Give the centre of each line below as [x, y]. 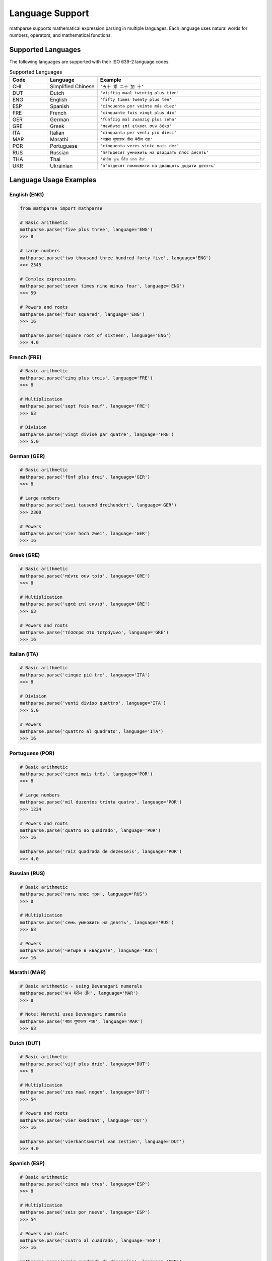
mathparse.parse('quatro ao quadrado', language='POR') [90, 830]
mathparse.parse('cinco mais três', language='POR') [86, 774]
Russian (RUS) [27, 873]
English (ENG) [27, 194]
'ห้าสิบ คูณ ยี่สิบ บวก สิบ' [123, 159]
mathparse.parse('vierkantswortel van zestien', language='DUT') [102, 1141]
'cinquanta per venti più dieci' [138, 133]
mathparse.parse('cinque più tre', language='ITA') [85, 675]
